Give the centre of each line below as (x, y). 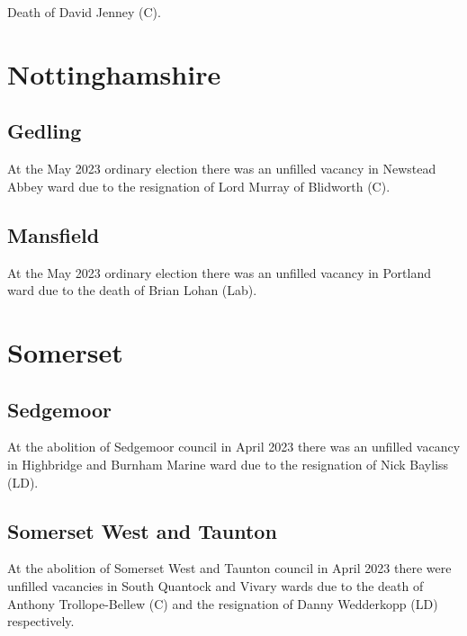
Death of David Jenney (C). (84, 12)
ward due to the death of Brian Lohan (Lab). (132, 290)
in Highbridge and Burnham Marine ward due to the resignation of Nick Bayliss (228, 464)
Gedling (45, 131)
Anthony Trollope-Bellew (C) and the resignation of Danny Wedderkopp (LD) (223, 603)
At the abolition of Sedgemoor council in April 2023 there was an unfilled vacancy (234, 447)
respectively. (41, 621)
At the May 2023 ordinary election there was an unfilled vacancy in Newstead (222, 169)
